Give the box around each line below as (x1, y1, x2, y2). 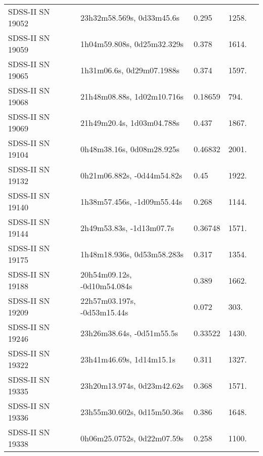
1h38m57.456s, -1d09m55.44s (80, 195, 183, 207)
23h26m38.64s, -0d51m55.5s (80, 327, 179, 339)
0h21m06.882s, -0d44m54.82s (80, 169, 183, 181)
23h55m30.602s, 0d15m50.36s (80, 405, 184, 418)
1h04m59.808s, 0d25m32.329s (80, 37, 184, 50)
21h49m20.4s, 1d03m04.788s (80, 116, 180, 128)
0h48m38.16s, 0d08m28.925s (80, 143, 180, 155)
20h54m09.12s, (80, 268, 132, 280)
